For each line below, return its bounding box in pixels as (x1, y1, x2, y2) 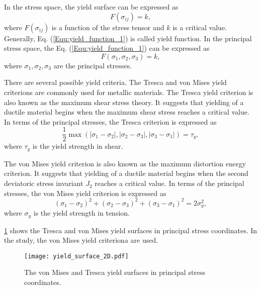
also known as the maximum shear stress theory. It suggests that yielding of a (4, 97, 244, 107)
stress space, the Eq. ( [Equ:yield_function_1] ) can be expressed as (4, 43, 210, 53)
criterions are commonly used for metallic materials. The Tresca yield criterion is (4, 86, 253, 97)
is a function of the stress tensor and (51, 22, 164, 32)
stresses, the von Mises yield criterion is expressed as (4, 187, 166, 198)
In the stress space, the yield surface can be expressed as (4, 2, 179, 12)
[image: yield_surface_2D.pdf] (24, 252, 129, 260)
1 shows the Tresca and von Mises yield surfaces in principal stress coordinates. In (4, 225, 257, 235)
